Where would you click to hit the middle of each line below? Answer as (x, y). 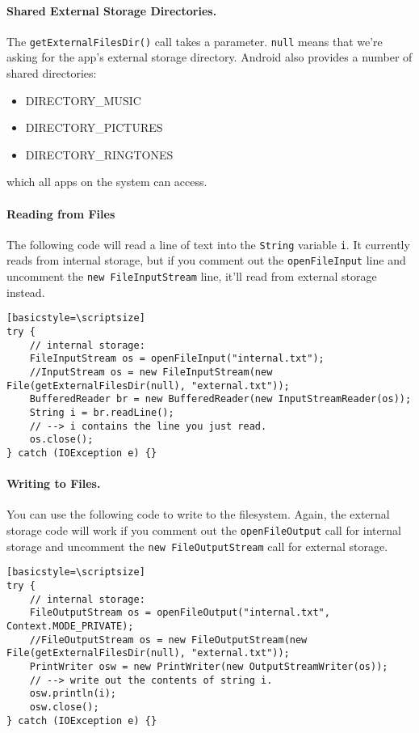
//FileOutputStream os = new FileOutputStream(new (168, 640)
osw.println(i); (73, 694)
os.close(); (61, 440)
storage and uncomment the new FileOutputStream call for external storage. (197, 546)
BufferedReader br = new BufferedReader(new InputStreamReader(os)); (220, 399)
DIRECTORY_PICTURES (94, 127)
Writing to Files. (54, 483)
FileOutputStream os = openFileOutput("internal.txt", (180, 613)
